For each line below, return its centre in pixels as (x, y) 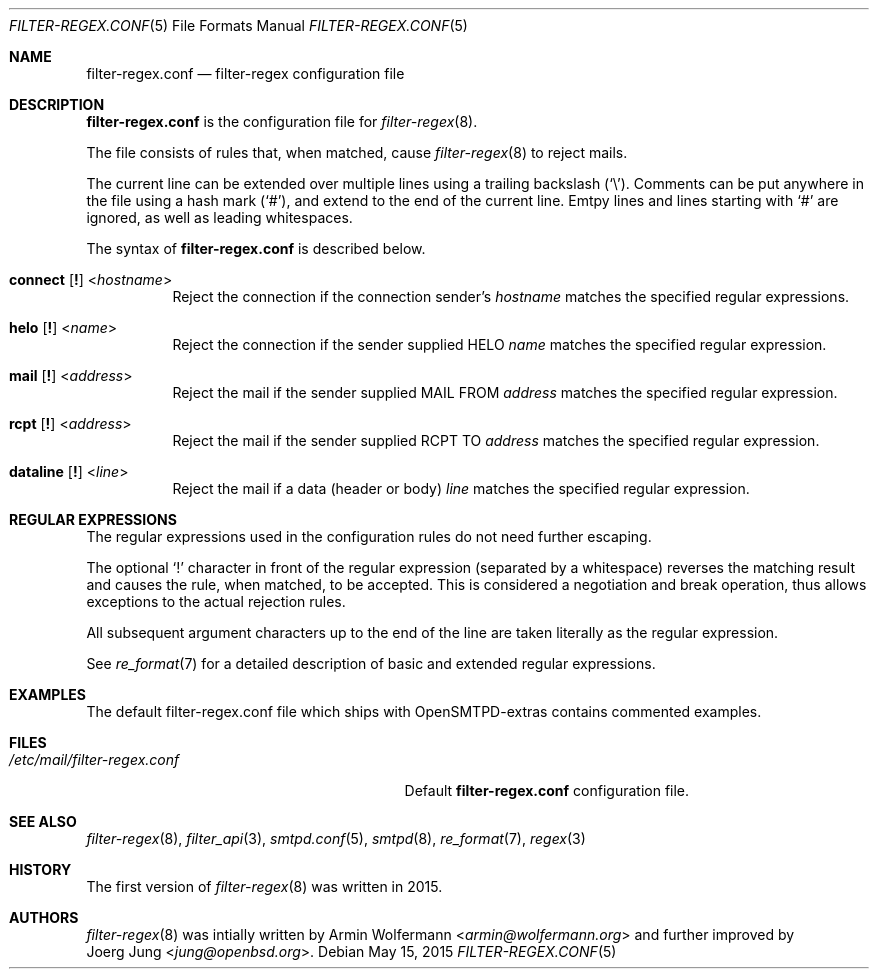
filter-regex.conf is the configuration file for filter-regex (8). (282, 121)
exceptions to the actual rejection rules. (216, 601)
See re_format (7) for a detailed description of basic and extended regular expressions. (371, 663)
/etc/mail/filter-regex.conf (94, 759)
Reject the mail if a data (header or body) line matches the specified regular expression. (461, 488)
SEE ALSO (43, 821)
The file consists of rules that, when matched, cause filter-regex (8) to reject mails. (357, 152)
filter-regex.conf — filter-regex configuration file (245, 73)
